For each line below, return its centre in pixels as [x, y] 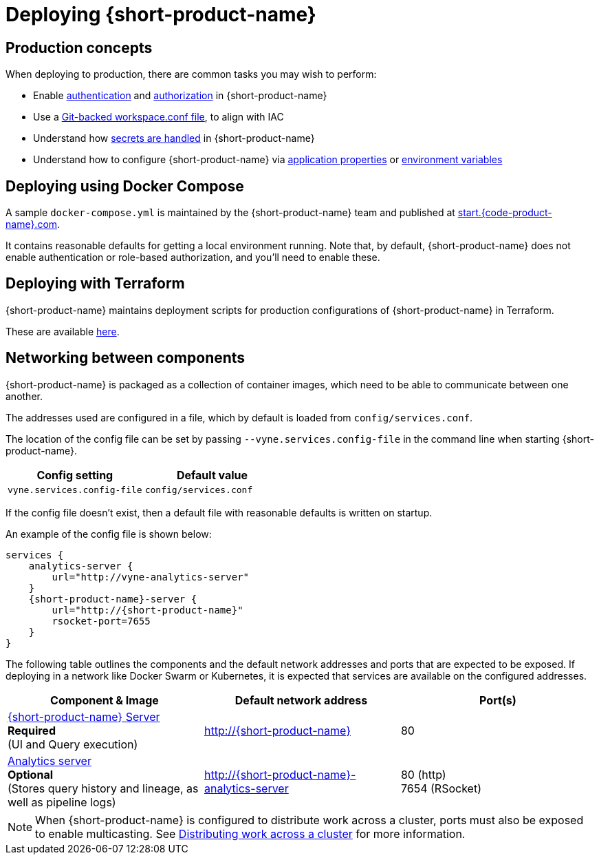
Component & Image [105, 700]
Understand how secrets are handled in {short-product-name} [174, 138]
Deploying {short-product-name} [161, 14]
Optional [31, 774]
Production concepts [79, 48]
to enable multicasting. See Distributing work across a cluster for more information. [250, 833]
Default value [212, 475]
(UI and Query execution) [73, 744]
